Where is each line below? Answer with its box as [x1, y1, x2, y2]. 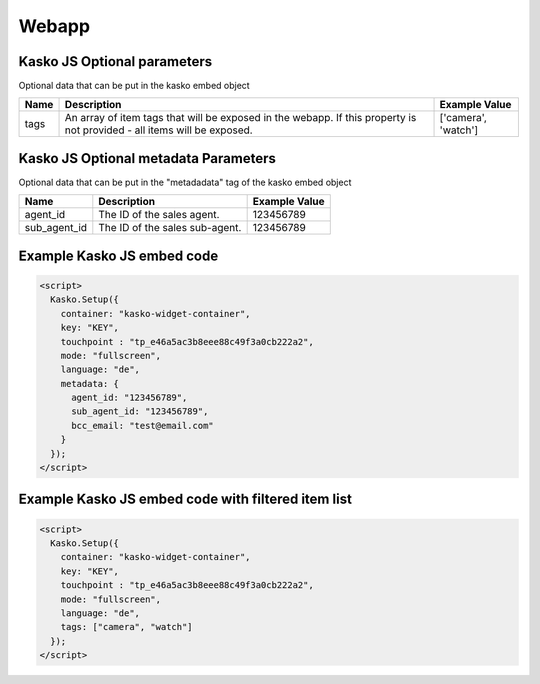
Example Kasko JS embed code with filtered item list [18, 491, 352, 508]
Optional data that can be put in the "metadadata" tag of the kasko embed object [18, 176, 352, 188]
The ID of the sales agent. [98, 208, 220, 222]
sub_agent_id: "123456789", [71, 406, 209, 417]
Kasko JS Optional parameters [18, 53, 213, 70]
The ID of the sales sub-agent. [98, 221, 242, 235]
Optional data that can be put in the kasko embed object [18, 80, 250, 92]
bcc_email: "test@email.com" [71, 420, 214, 431]
